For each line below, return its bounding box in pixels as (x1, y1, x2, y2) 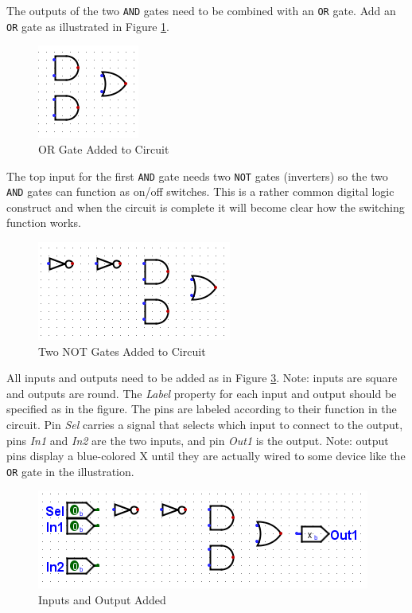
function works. (6, 214, 81, 231)
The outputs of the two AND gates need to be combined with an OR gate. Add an (6, 2, 396, 18)
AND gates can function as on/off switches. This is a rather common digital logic (6, 183, 395, 200)
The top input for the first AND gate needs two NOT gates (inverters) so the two (6, 167, 388, 184)
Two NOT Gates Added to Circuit (38, 342, 206, 359)
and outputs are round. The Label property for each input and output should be (6, 385, 397, 401)
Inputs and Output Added (38, 592, 166, 607)
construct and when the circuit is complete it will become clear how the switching (6, 198, 405, 215)
